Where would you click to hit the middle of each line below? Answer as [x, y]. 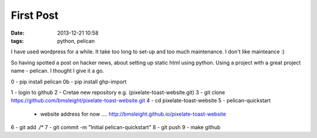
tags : [17, 41]
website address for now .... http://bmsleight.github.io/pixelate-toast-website [133, 114]
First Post [35, 15]
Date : [18, 33]
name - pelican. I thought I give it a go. [58, 71]
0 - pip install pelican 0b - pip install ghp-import [69, 82]
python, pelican [76, 41]
